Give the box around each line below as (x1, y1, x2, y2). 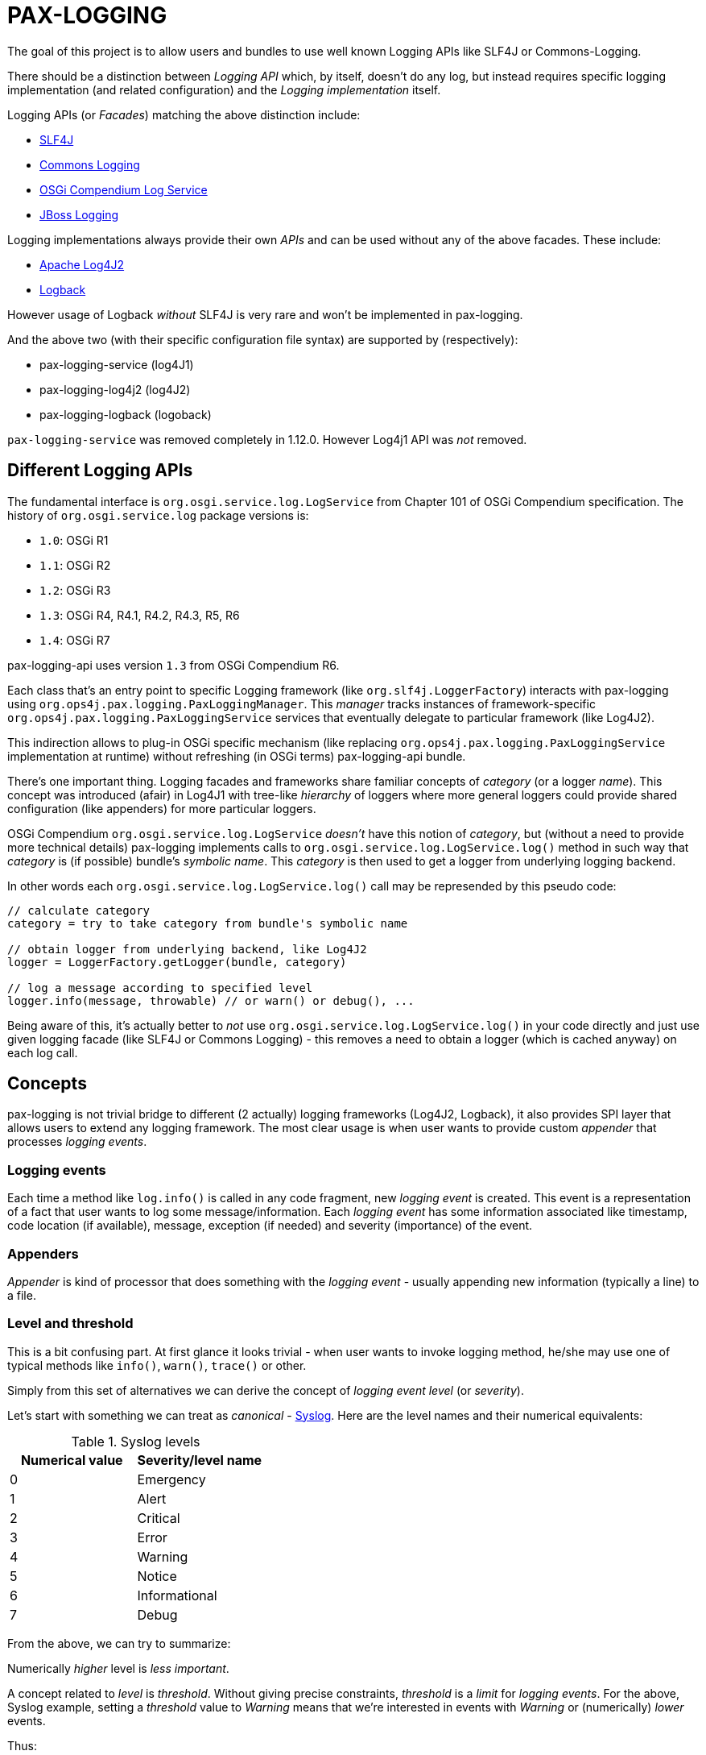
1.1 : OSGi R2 (39, 558, 111, 572)
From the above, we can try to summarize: (7, 1636, 231, 1650)
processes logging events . (7, 1135, 147, 1149)
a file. (7, 1288, 36, 1302)
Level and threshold (7, 1315, 134, 1332)
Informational (137, 1587, 217, 1604)
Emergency (137, 1471, 206, 1487)
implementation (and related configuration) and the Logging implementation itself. (7, 82, 441, 97)
